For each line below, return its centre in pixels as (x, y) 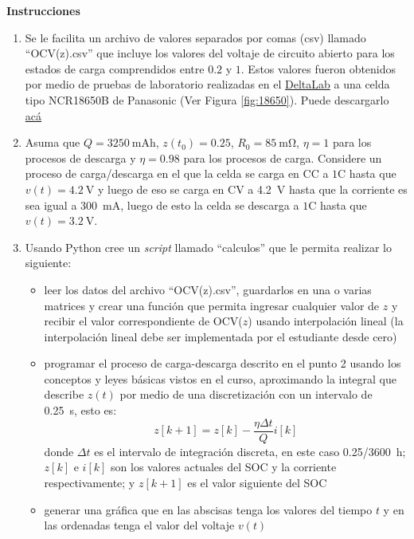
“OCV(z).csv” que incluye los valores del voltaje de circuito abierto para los (210, 53)
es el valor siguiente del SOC (257, 482)
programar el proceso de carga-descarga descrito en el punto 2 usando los (223, 363)
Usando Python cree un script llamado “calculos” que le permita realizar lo (208, 247)
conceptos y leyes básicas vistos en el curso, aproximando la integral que (220, 378)
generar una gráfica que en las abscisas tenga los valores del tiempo (208, 509)
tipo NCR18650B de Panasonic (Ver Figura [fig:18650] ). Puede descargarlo (207, 99)
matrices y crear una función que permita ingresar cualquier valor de (212, 305)
